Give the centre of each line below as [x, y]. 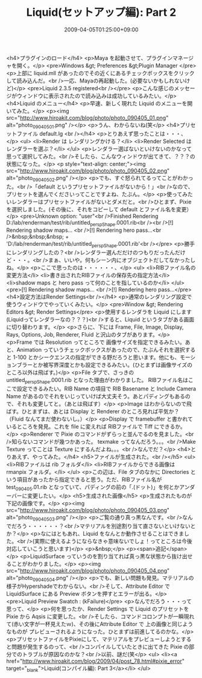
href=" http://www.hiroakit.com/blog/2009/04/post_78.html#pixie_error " [96, 661]
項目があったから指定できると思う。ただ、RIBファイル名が [89, 479]
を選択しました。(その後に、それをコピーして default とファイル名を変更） [99, 209]
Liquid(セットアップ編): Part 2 [101, 12]
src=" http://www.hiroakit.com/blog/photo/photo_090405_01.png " [87, 117]
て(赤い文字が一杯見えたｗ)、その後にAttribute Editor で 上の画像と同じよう [100, 624]
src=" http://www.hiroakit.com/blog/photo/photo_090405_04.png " [88, 570]
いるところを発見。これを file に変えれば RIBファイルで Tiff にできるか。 [96, 426]
